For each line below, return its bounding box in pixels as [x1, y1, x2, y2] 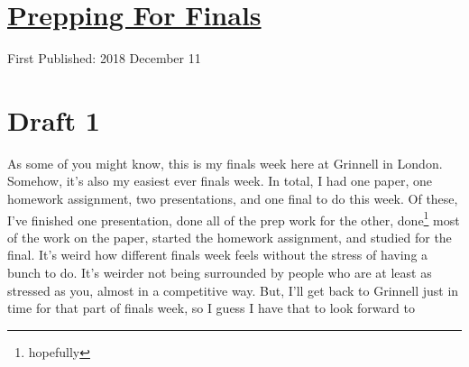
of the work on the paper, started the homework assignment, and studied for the [7, 227, 452, 246]
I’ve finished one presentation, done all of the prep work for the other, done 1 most [7, 207, 460, 229]
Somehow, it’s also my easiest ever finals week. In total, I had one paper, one [7, 171, 432, 190]
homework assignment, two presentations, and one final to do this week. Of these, [7, 189, 458, 208]
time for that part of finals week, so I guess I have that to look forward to [7, 298, 415, 317]
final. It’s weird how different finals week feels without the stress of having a [7, 245, 428, 264]
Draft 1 [7, 101, 100, 138]
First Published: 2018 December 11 [7, 49, 201, 68]
